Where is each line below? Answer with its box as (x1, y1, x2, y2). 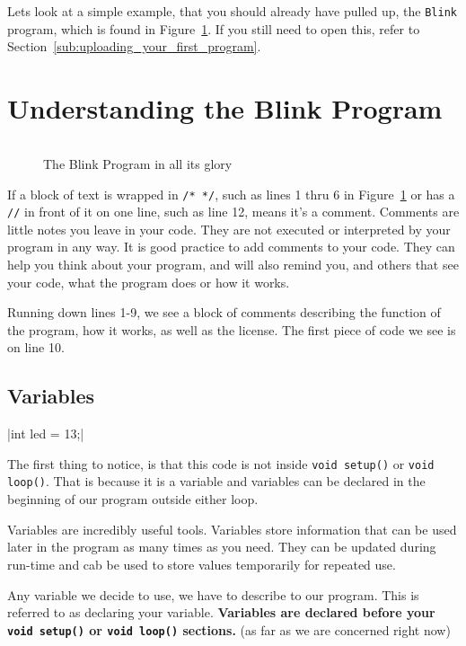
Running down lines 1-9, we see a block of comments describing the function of (7, 303, 441, 322)
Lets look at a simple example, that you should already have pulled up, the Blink (7, 2, 457, 20)
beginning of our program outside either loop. (7, 490, 259, 509)
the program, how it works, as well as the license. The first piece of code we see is (7, 320, 456, 339)
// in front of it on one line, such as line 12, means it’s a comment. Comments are (7, 202, 460, 221)
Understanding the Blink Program (7, 90, 443, 127)
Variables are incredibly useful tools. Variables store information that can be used (7, 519, 457, 538)
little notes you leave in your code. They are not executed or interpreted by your (7, 219, 451, 238)
